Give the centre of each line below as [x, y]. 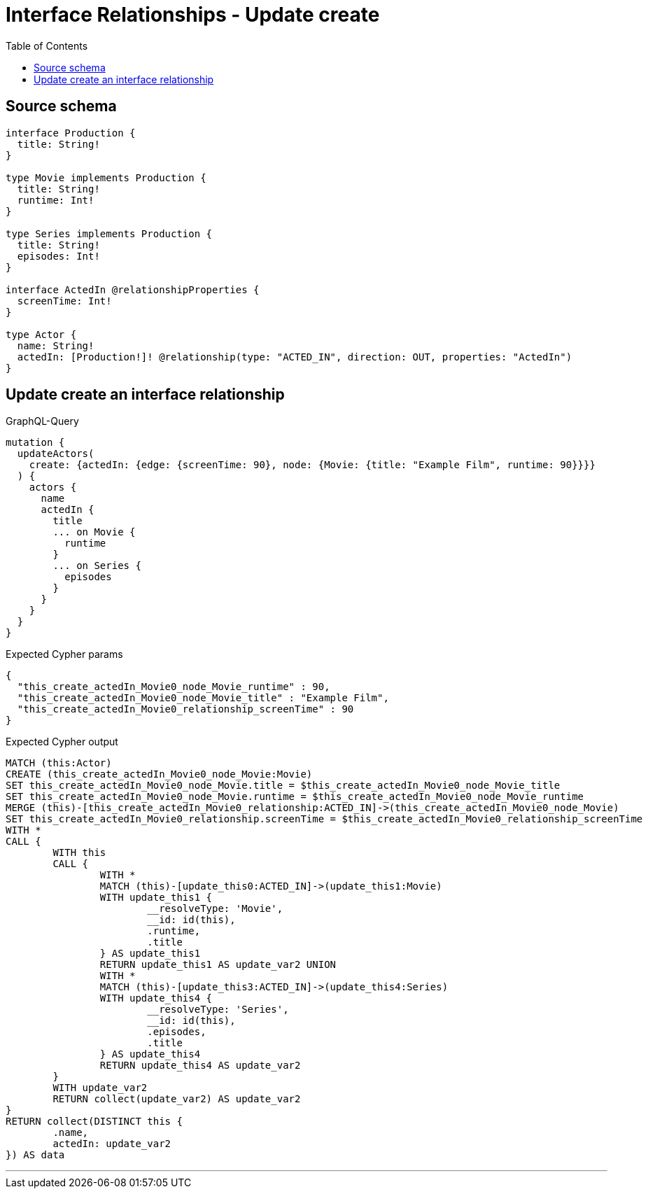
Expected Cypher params [64, 654]
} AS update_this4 [150, 1054]
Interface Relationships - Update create [193, 15]
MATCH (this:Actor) [59, 763]
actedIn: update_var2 [112, 1144]
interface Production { [71, 133]
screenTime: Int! [64, 301]
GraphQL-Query [42, 421]
